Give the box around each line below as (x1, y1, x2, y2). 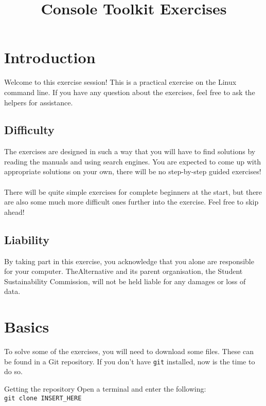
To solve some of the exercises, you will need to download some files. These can (4, 346, 254, 357)
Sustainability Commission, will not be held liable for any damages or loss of (4, 275, 246, 286)
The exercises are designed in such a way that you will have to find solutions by (4, 146, 256, 157)
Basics (4, 316, 49, 337)
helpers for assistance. (4, 97, 73, 107)
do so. (4, 366, 23, 377)
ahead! (4, 206, 25, 217)
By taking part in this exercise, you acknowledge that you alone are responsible (4, 255, 254, 266)
